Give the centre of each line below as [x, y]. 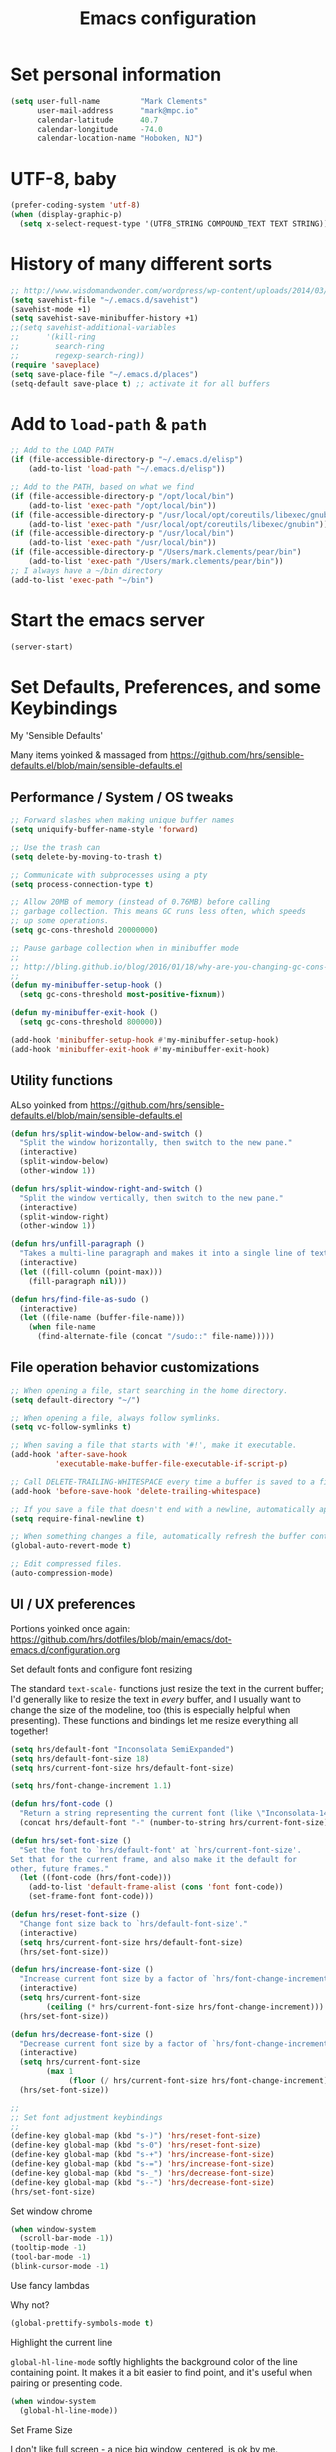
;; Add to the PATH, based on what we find [102, 487]
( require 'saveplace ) [55, 365]
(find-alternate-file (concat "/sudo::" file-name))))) [155, 1337]
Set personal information [116, 74]
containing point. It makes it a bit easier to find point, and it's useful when [161, 2372]
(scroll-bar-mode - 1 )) [66, 2238]
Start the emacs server [107, 619]
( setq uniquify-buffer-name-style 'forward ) [104, 830]
